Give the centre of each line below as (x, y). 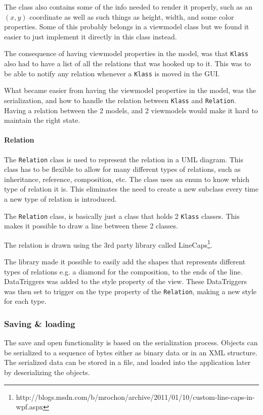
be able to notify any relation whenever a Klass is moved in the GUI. (112, 73)
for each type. (25, 301)
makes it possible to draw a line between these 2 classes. (91, 226)
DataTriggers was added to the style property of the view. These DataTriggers (126, 281)
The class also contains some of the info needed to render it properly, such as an (128, 7)
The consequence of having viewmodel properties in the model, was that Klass (126, 53)
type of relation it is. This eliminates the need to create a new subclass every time (131, 189)
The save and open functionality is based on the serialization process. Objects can (131, 342)
